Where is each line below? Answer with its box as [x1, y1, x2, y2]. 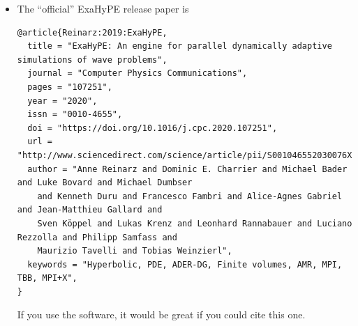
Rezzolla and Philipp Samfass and [17, 232, 177, 242]
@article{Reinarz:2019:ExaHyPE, [17, 27, 167, 38]
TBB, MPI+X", [17, 273, 77, 284]
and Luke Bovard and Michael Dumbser [17, 178, 193, 188]
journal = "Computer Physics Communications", [27, 68, 248, 79]
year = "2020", [27, 95, 98, 106]
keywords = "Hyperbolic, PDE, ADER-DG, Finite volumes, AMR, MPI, [27, 259, 343, 270]
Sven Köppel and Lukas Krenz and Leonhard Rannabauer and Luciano [37, 218, 352, 228]
